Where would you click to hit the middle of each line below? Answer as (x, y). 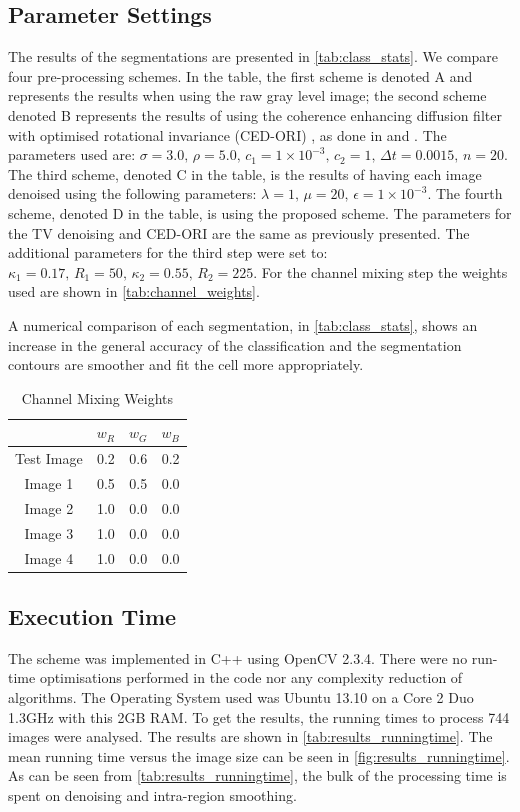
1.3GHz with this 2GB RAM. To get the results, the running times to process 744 (259, 716)
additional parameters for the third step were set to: (168, 252)
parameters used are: (72, 154)
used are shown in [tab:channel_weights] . (134, 291)
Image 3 (49, 532)
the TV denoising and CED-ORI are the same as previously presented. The (239, 232)
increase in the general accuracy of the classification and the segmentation (235, 344)
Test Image (49, 458)
